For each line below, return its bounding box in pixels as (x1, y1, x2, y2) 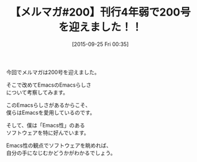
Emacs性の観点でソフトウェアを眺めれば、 (6, 142, 112, 149)
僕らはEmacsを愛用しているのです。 (6, 109, 96, 116)
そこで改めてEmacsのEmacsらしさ (6, 81, 91, 88)
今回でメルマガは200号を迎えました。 (6, 68, 100, 75)
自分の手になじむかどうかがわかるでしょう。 (6, 149, 116, 156)
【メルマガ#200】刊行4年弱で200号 (10, 5, 191, 19)
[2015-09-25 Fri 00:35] (72, 40, 129, 48)
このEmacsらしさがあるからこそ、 (6, 101, 91, 108)
